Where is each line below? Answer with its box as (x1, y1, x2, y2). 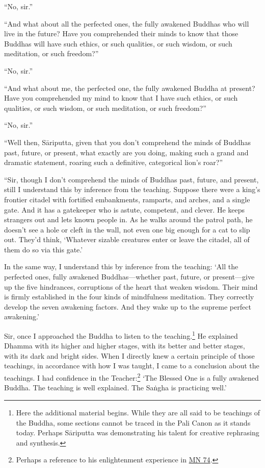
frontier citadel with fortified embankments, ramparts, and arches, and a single (4, 194, 250, 204)
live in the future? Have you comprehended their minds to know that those (4, 28, 238, 39)
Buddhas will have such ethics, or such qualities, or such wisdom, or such (4, 38, 232, 49)
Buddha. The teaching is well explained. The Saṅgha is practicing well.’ (4, 382, 227, 393)
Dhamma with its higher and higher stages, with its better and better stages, (4, 340, 245, 351)
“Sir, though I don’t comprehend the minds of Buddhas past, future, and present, (4, 174, 259, 184)
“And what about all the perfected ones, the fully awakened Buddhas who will (4, 18, 249, 29)
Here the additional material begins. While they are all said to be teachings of (16, 407, 260, 417)
